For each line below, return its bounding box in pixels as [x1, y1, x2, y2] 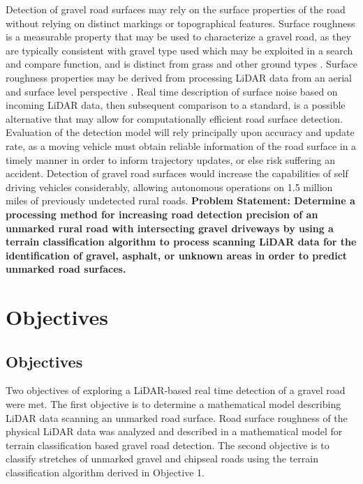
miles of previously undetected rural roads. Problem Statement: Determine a [6, 193, 355, 208]
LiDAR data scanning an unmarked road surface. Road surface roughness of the [6, 410, 348, 425]
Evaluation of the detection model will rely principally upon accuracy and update [6, 125, 355, 139]
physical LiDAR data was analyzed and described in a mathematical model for [6, 424, 343, 439]
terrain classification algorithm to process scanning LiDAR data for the [6, 234, 357, 249]
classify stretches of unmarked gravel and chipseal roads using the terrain [6, 451, 318, 466]
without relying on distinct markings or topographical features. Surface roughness [6, 15, 355, 30]
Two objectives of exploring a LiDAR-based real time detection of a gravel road [6, 383, 346, 398]
